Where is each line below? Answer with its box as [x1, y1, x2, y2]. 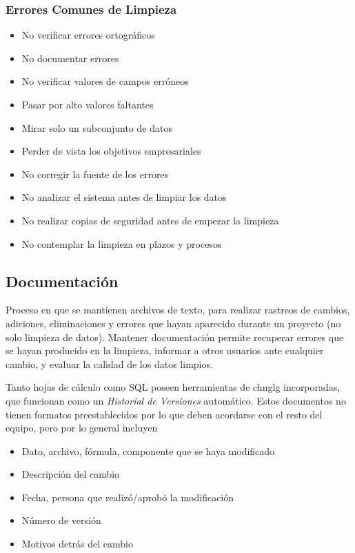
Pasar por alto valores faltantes [21, 97, 154, 111]
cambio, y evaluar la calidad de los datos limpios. [6, 356, 213, 371]
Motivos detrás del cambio [21, 536, 133, 551]
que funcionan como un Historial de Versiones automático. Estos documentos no [6, 393, 346, 407]
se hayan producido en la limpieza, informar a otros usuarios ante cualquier [6, 343, 324, 358]
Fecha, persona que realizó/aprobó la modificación [21, 489, 234, 504]
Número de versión [21, 513, 101, 527]
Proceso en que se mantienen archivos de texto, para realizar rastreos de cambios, [6, 302, 350, 317]
